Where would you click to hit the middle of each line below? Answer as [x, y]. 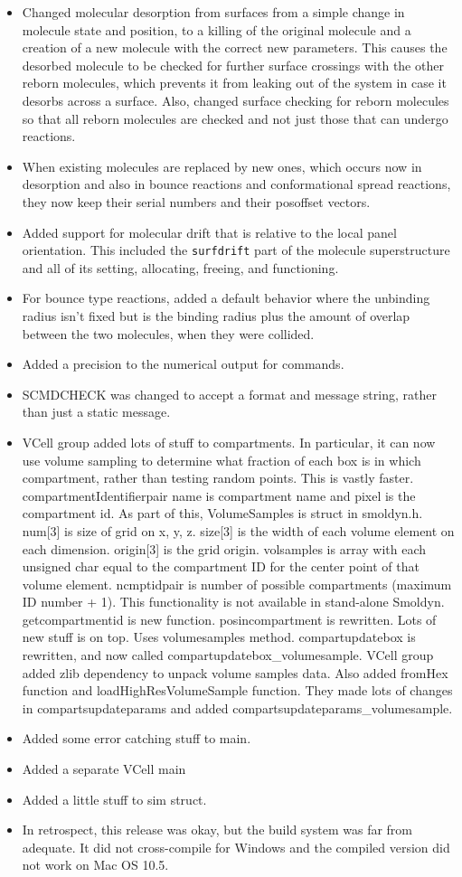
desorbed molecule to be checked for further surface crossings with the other [233, 65]
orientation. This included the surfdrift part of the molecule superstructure [236, 250]
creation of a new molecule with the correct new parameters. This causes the [235, 47]
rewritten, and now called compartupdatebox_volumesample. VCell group [228, 655]
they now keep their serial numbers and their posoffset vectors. [196, 201]
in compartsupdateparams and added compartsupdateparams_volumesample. [237, 707]
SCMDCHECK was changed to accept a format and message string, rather [229, 394]
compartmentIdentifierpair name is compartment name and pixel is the [219, 495]
